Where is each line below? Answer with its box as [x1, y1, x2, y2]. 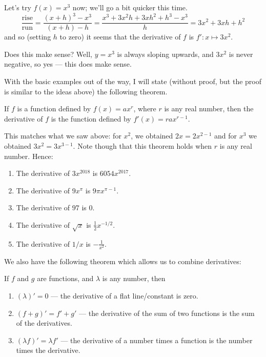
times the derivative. [16, 345, 80, 355]
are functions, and [37, 273, 94, 284]
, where [133, 103, 156, 114]
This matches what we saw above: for [4, 130, 121, 141]
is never [229, 48, 253, 59]
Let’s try [4, 2, 31, 12]
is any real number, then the [164, 103, 254, 114]
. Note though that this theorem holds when [73, 140, 212, 151]
